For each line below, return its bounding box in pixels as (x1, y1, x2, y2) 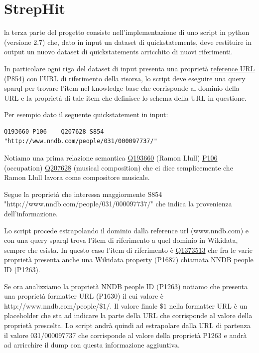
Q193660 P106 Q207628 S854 (4, 128, 104, 135)
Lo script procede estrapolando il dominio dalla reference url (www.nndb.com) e (4, 225, 249, 235)
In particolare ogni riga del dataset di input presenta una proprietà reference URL (4, 63, 255, 73)
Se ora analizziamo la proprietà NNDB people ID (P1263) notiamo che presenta (4, 281, 248, 291)
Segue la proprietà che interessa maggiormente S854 (4, 188, 162, 199)
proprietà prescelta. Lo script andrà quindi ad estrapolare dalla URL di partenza (4, 320, 251, 330)
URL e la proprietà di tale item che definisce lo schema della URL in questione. (4, 92, 247, 103)
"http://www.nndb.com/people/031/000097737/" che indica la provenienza (4, 198, 232, 209)
